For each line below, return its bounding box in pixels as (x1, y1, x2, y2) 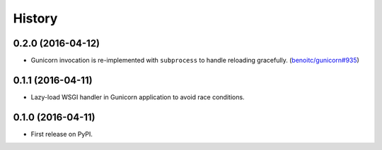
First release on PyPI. (30, 130, 93, 138)
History (13, 11, 58, 26)
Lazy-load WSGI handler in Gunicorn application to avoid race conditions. (30, 92, 245, 101)
